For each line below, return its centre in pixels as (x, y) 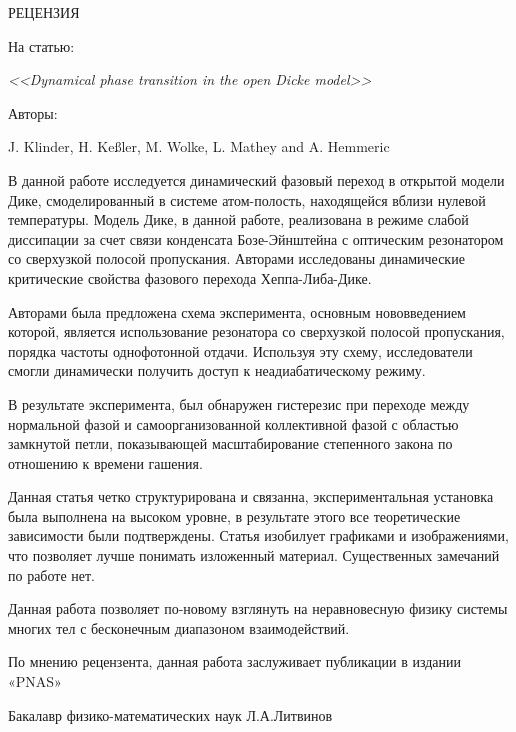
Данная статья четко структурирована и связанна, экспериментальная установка (251, 496)
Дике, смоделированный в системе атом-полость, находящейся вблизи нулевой (247, 199)
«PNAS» (35, 681)
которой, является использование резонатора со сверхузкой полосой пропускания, (256, 331)
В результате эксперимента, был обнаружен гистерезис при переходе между (239, 403)
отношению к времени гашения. (105, 462)
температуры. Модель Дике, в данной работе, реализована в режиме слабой (238, 219)
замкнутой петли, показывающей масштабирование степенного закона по (230, 443)
